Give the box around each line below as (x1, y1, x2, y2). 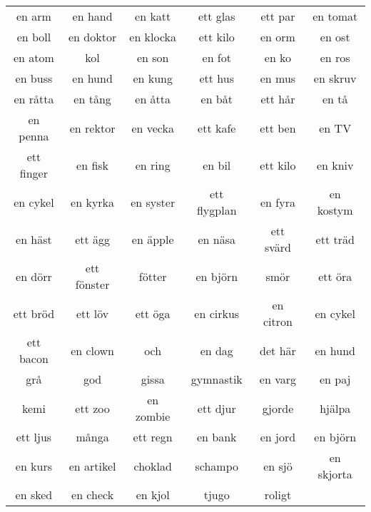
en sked (15, 486, 53, 503)
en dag (200, 342, 233, 359)
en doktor (68, 29, 117, 45)
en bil (203, 156, 231, 173)
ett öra (318, 267, 352, 285)
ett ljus (16, 429, 52, 445)
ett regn (133, 429, 173, 445)
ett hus (199, 70, 235, 86)
